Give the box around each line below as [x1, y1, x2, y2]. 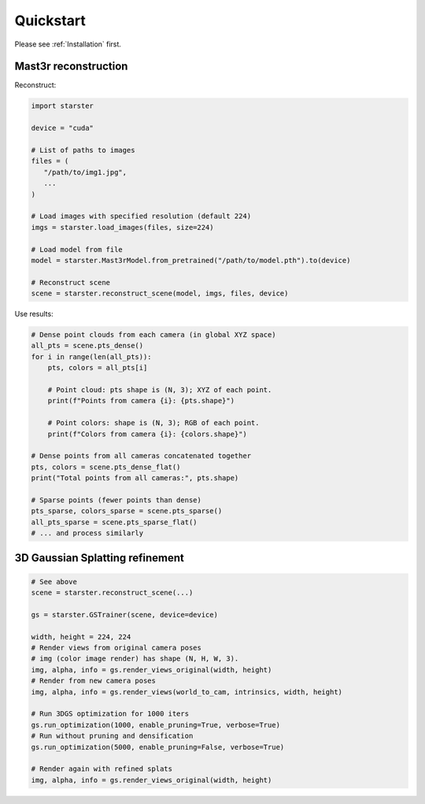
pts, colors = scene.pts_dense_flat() [31, 462, 181, 472]
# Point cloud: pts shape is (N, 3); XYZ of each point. [47, 386, 272, 394]
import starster [31, 102, 94, 110]
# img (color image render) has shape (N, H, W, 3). [31, 654, 239, 663]
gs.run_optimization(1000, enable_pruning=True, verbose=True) [31, 721, 281, 729]
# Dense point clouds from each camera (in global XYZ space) [31, 331, 276, 339]
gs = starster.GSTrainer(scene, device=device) [31, 610, 218, 619]
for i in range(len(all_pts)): [31, 352, 153, 361]
